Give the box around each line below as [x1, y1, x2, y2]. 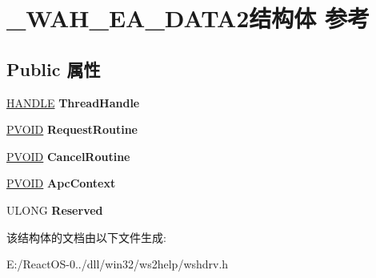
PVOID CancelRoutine [6, 147, 130, 164]
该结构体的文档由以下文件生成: [6, 228, 166, 245]
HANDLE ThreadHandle [6, 94, 140, 111]
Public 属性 [6, 56, 101, 81]
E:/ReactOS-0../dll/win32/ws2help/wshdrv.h [6, 256, 229, 272]
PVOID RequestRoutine [6, 121, 138, 138]
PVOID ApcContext [6, 175, 116, 191]
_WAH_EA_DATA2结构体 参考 [6, 2, 370, 34]
